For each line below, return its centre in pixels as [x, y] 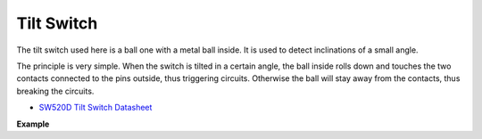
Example [33, 124]
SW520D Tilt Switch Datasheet [96, 108]
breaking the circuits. [55, 91]
